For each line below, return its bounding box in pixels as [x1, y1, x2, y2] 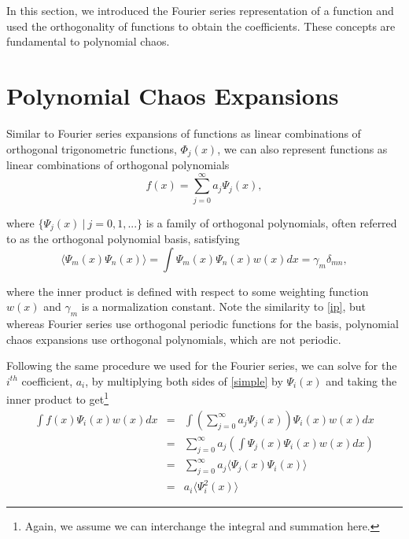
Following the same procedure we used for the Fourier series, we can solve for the [6, 357, 397, 374]
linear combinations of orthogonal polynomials [6, 156, 230, 172]
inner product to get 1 [6, 389, 109, 408]
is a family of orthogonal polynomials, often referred [146, 214, 397, 231]
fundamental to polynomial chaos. [6, 33, 170, 50]
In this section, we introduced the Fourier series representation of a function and [6, 2, 394, 18]
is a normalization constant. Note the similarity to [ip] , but [81, 298, 366, 315]
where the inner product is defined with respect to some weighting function [6, 282, 369, 299]
